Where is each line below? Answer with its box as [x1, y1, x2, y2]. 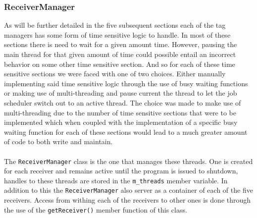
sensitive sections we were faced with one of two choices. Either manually [4, 68, 226, 79]
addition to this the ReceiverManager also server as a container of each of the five [4, 185, 253, 195]
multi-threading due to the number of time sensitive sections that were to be [4, 107, 236, 117]
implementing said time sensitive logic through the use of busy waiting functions [4, 78, 248, 88]
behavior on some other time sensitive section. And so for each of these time [4, 58, 235, 69]
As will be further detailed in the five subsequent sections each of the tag [4, 20, 226, 30]
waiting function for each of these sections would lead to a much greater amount [4, 126, 248, 137]
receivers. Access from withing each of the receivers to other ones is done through [4, 195, 251, 205]
